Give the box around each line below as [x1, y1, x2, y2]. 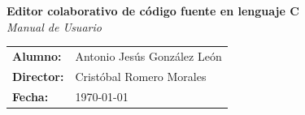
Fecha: [12, 87, 49, 104]
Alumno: [12, 47, 62, 64]
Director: [12, 67, 64, 84]
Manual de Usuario [7, 18, 102, 35]
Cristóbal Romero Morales [75, 67, 207, 84]
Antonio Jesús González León [75, 47, 222, 64]
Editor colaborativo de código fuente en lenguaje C [7, 2, 299, 19]
